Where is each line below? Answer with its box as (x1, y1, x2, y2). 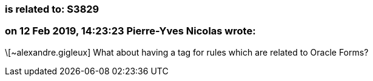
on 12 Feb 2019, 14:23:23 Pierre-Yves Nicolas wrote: (5, 25, 256, 37)
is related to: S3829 (5, 3, 99, 15)
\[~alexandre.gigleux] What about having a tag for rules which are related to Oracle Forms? (5, 47, 369, 57)
